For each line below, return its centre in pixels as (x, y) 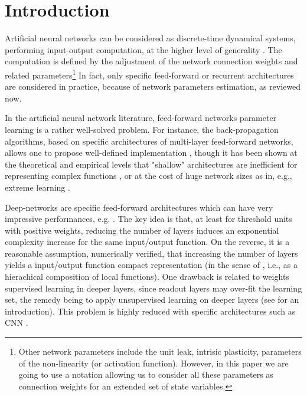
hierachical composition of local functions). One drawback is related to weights (147, 276)
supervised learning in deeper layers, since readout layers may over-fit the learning (153, 288)
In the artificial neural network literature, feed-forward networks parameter (141, 118)
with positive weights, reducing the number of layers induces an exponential (142, 230)
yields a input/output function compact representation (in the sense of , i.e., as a (151, 265)
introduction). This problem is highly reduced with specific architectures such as (150, 311)
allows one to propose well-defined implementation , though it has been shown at (151, 153)
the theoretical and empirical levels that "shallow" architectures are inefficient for (151, 164)
